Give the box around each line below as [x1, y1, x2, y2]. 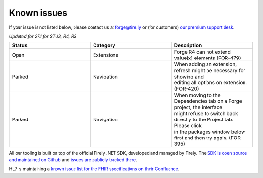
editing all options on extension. [174, 79, 247, 86]
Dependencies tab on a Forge [174, 98, 242, 105]
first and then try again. [174, 135, 228, 141]
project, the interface [174, 104, 223, 111]
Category [93, 42, 115, 49]
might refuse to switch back [174, 110, 238, 117]
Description [174, 42, 202, 49]
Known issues [9, 7, 68, 18]
